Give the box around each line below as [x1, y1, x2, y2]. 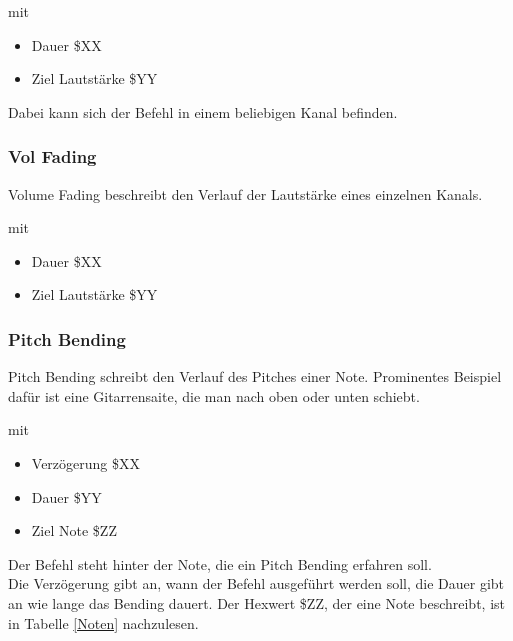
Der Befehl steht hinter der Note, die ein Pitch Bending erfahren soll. [8, 553, 432, 574]
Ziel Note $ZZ [31, 520, 117, 541]
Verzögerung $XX [31, 452, 140, 473]
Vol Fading [8, 144, 97, 169]
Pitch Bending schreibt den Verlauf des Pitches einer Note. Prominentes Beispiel [8, 366, 502, 387]
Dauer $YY [31, 486, 102, 507]
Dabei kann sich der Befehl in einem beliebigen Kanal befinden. [8, 101, 398, 122]
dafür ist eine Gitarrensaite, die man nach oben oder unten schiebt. [8, 385, 420, 406]
